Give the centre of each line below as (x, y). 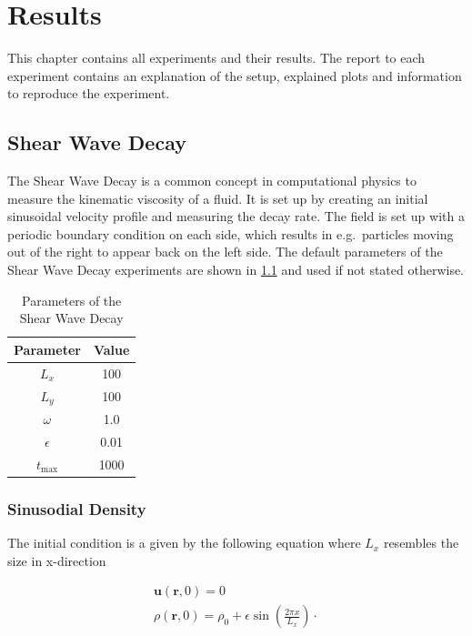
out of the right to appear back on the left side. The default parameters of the (225, 252)
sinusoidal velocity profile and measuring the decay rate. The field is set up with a (236, 216)
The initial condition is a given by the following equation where (184, 543)
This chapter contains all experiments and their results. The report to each (216, 58)
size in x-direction (57, 560)
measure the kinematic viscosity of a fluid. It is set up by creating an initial (218, 198)
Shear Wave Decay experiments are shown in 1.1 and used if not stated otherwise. (236, 270)
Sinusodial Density (77, 508)
